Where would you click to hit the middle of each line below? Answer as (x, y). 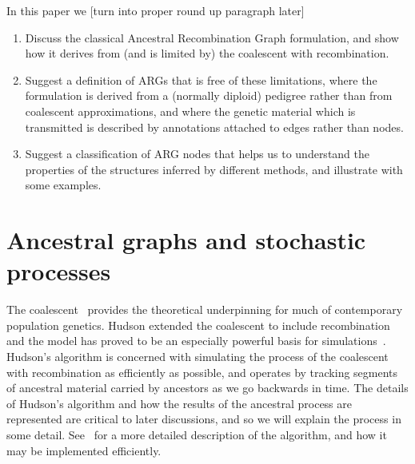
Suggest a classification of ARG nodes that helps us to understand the (198, 154)
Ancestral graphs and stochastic (186, 240)
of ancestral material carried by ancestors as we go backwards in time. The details (207, 388)
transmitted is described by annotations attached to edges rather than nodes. (214, 127)
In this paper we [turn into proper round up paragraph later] (156, 10)
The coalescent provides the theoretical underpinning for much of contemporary (205, 309)
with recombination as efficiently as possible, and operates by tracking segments (202, 372)
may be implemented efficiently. (84, 450)
